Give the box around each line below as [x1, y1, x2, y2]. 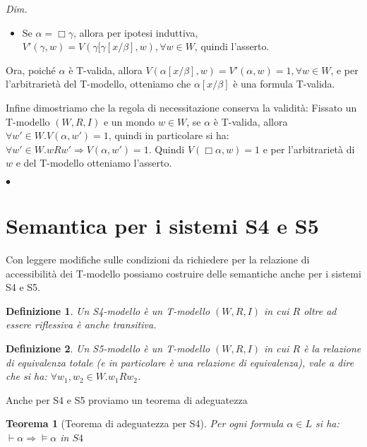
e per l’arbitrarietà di [263, 141, 355, 156]
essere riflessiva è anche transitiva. [6, 317, 157, 332]
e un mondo [103, 114, 155, 129]
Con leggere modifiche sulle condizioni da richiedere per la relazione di [6, 252, 310, 267]
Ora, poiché [6, 62, 56, 77]
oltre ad [303, 303, 337, 318]
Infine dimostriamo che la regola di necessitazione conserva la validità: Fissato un [6, 100, 357, 114]
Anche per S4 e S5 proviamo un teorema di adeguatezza [6, 392, 248, 407]
